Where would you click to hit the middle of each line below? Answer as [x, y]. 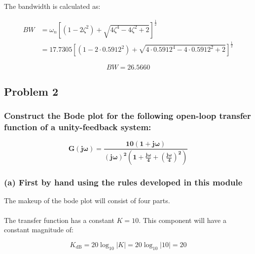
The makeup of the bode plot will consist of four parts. [87, 200]
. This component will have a [182, 220]
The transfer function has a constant [59, 220]
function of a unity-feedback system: [78, 127]
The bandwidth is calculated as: [52, 6]
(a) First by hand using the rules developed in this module [123, 182]
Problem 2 [31, 91]
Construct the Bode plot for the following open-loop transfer [127, 116]
